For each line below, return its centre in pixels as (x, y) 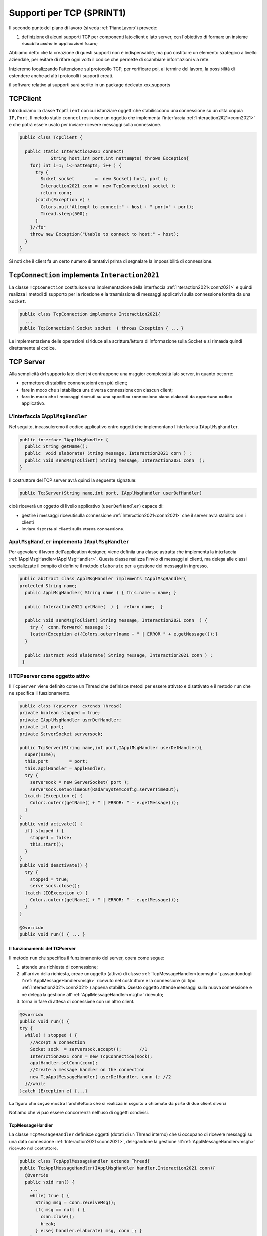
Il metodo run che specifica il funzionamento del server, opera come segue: (87, 958)
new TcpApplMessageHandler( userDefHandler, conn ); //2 (100, 1077)
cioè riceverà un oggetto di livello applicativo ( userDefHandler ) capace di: (87, 506)
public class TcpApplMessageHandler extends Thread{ (85, 1161)
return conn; (56, 193)
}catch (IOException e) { (56, 893)
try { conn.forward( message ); (70, 627)
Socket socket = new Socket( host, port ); (104, 179)
